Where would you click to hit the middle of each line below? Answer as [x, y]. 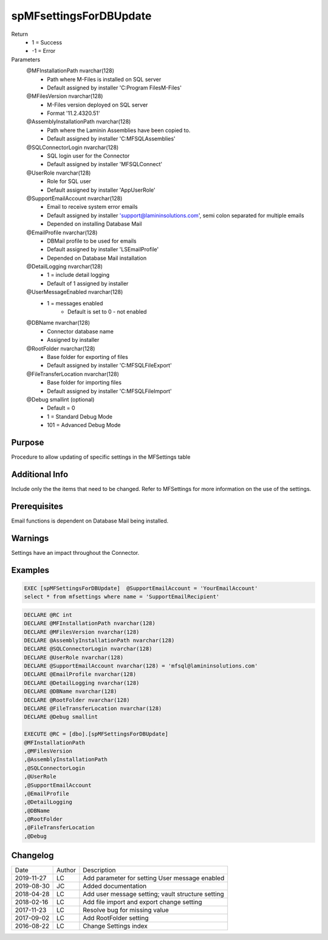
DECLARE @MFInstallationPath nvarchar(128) [90, 623]
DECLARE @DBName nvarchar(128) [71, 691]
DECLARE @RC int [48, 615]
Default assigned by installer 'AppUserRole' [101, 190]
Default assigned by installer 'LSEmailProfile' [103, 249]
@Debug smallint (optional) [60, 399]
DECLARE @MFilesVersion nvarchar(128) [82, 632]
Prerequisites [37, 506]
